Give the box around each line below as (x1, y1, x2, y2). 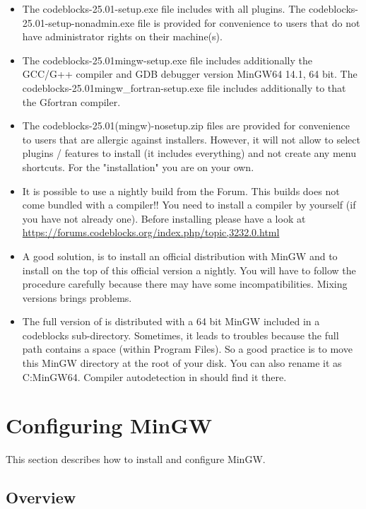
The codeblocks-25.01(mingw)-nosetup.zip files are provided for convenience (22, 118, 350, 133)
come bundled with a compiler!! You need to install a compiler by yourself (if (22, 197, 356, 212)
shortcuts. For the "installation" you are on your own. (22, 159, 254, 174)
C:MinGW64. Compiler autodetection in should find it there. (22, 369, 287, 384)
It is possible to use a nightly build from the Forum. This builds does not (22, 183, 340, 198)
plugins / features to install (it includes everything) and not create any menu (22, 146, 356, 160)
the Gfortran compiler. (22, 94, 121, 109)
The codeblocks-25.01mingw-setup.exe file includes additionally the (22, 52, 312, 67)
